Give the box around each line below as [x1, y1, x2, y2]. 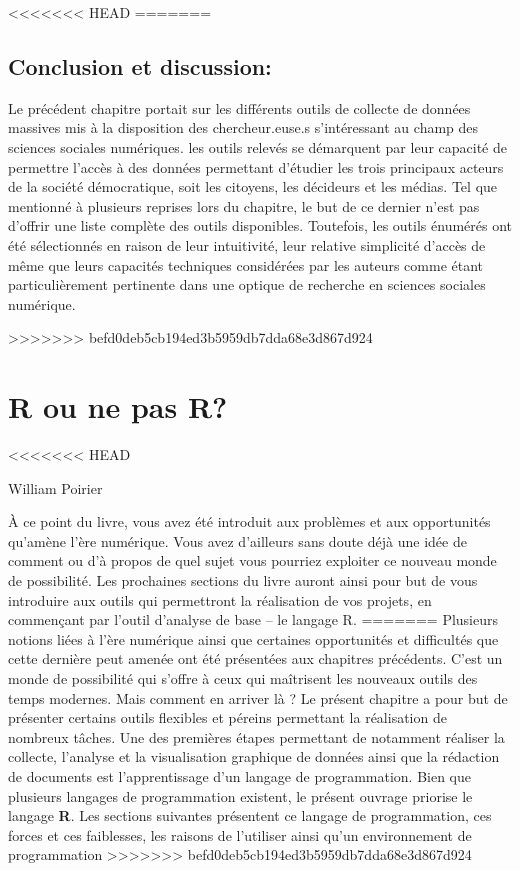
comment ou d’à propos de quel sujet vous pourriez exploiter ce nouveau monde [8, 550, 497, 571]
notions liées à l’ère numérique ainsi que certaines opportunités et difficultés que [8, 628, 499, 649]
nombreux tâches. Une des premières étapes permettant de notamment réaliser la [8, 726, 505, 747]
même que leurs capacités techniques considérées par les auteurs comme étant [8, 254, 484, 275]
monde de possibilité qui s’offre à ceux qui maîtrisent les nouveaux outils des [8, 667, 478, 688]
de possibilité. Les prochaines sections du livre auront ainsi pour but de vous [8, 570, 478, 591]
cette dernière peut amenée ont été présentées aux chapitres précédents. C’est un [8, 648, 503, 669]
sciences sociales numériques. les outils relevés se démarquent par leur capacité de [8, 136, 507, 157]
